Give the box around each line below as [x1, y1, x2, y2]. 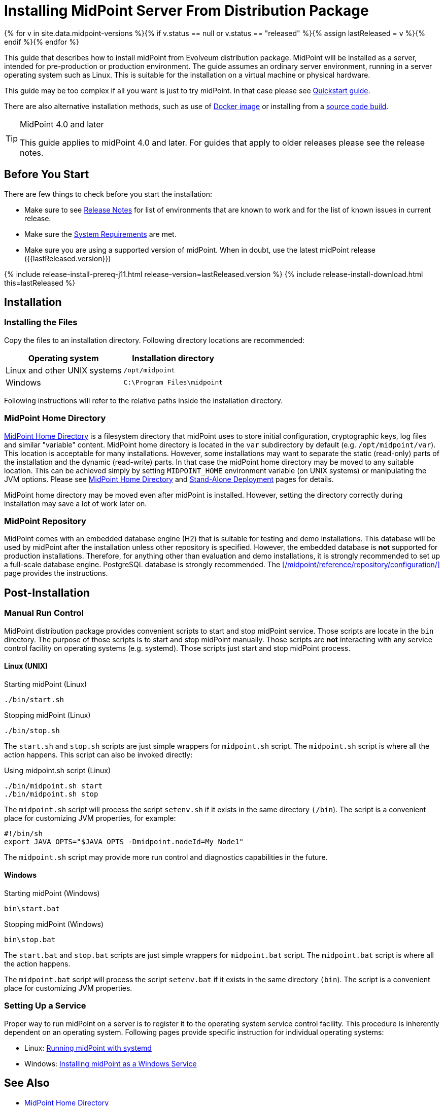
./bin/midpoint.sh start [4, 781, 103, 790]
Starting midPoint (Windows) [4, 888, 100, 897]
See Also [4, 1077, 50, 1090]
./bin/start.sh [4, 695, 64, 704]
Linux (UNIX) [4, 662, 48, 671]
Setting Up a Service [4, 1000, 86, 1011]
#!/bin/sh [4, 829, 43, 838]
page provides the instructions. [4, 569, 108, 578]
